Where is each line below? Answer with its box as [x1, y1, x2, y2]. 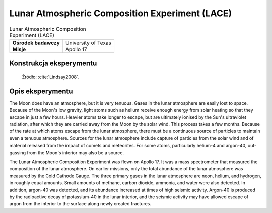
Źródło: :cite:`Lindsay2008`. [22, 74, 80, 80]
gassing [9, 149, 26, 156]
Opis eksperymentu [9, 87, 73, 95]
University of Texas [65, 39, 112, 46]
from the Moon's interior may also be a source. [27, 149, 124, 156]
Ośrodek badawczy [12, 39, 60, 46]
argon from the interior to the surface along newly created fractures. [9, 201, 151, 207]
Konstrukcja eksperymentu [9, 59, 97, 68]
